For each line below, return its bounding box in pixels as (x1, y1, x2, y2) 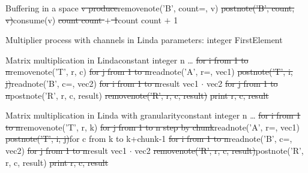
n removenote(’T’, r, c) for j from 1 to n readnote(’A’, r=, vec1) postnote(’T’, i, (5, 65, 293, 78)
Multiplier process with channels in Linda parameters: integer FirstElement (5, 34, 283, 46)
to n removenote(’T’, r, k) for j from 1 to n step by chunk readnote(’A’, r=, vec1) (5, 120, 300, 133)
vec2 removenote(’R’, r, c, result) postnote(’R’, (134, 144, 304, 156)
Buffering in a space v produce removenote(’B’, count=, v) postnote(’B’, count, (5, 2, 295, 14)
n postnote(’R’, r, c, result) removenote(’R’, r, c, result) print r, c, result (5, 89, 269, 101)
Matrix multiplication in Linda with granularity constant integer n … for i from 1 (5, 109, 301, 122)
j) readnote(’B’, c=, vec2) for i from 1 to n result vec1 (5, 77, 199, 89)
